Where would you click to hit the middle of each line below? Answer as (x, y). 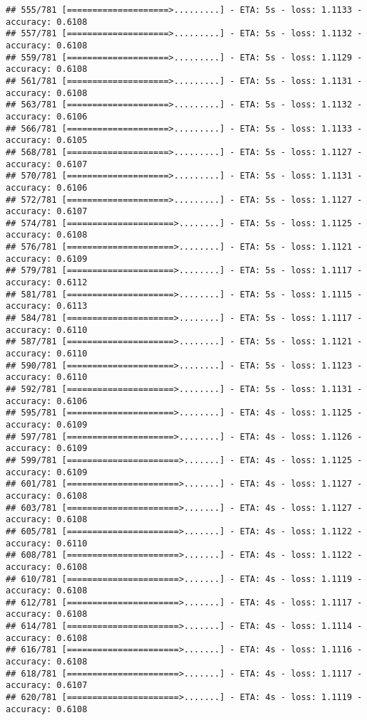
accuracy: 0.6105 (47, 141)
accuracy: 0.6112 (47, 283)
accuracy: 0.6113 (47, 306)
